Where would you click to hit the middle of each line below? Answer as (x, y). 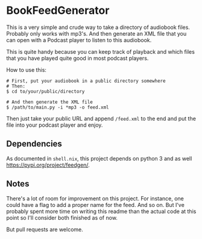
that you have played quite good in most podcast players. (77, 58)
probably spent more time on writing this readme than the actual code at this (101, 211)
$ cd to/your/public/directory (46, 91)
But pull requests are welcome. (45, 229)
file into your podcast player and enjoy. (55, 125)
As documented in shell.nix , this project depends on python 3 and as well (99, 158)
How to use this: (27, 69)
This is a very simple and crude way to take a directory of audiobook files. (98, 27)
